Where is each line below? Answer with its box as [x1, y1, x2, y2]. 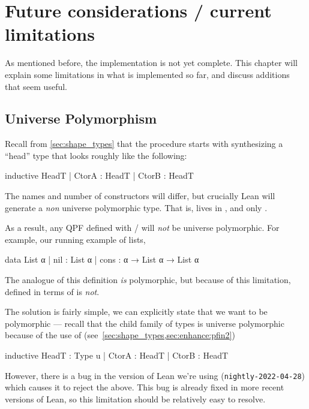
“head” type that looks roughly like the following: [5, 149, 187, 161]
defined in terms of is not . [5, 285, 100, 297]
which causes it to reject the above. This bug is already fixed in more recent [5, 381, 284, 393]
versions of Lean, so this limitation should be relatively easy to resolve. [5, 392, 266, 405]
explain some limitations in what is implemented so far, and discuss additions [5, 68, 290, 80]
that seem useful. [5, 80, 67, 92]
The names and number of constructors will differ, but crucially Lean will [5, 190, 275, 202]
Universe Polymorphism [5, 109, 157, 128]
